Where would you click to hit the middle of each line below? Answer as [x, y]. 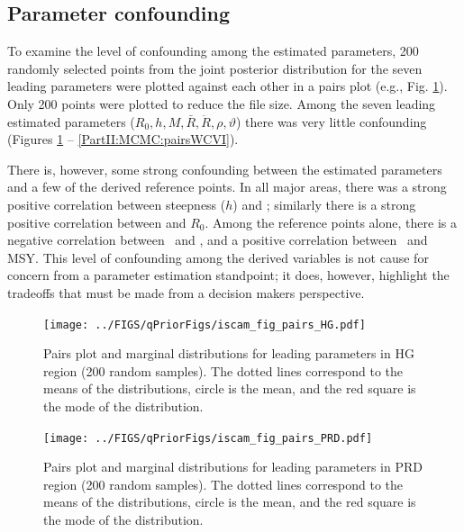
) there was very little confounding [331, 121]
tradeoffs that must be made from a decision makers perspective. [186, 292]
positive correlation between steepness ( [117, 204]
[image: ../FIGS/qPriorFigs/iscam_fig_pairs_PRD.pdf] [208, 438]
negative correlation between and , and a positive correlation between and [218, 240]
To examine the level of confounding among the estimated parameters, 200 [213, 51]
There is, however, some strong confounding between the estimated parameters [225, 169]
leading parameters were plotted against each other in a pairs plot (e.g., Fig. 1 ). [227, 86]
